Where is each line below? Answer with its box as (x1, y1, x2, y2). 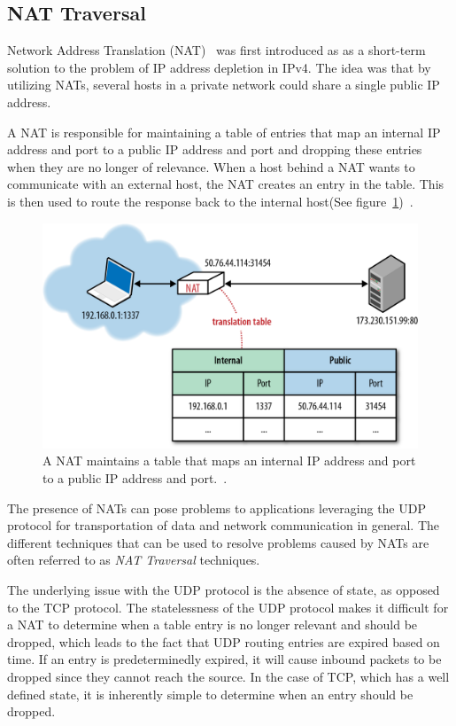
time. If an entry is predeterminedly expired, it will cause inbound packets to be (7, 650, 442, 668)
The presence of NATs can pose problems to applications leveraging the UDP (7, 498, 426, 517)
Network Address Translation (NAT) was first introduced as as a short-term (7, 41, 426, 59)
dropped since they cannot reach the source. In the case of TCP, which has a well (7, 667, 450, 685)
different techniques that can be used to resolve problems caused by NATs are (7, 533, 429, 551)
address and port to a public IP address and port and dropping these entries (7, 140, 422, 159)
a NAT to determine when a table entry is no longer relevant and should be (7, 615, 418, 634)
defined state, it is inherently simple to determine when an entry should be (7, 684, 413, 703)
